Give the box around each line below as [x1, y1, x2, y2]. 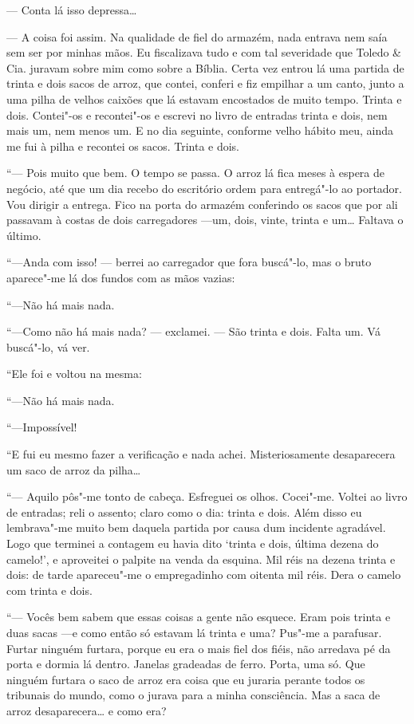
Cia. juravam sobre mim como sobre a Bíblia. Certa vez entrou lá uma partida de [6, 59, 404, 76]
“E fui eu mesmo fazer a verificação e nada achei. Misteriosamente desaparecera [6, 446, 396, 462]
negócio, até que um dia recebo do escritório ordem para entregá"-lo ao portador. [6, 179, 403, 196]
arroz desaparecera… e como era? [6, 702, 167, 718]
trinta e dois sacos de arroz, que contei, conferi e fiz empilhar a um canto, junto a [6, 75, 404, 92]
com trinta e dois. [6, 581, 93, 598]
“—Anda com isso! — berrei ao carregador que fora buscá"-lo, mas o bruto [6, 254, 372, 270]
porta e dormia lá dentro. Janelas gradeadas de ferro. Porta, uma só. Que [6, 655, 365, 672]
